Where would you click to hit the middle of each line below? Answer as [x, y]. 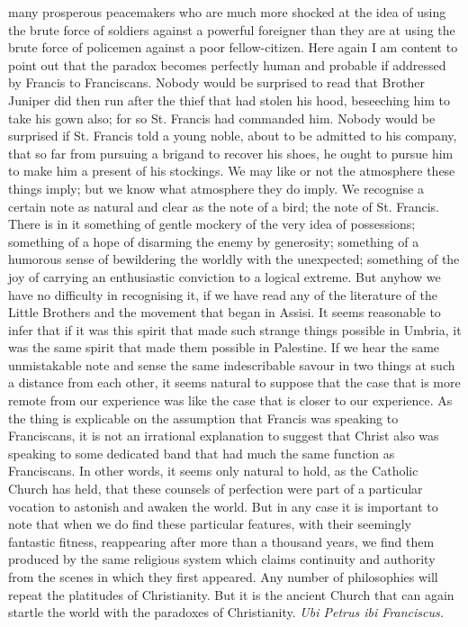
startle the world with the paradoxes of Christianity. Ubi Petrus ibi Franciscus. [226, 612]
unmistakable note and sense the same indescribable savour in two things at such [232, 364]
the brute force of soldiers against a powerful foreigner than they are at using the [232, 29]
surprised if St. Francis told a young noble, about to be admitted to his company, [233, 136]
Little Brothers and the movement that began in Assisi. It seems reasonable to [225, 312]
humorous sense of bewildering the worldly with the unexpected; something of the [234, 259]
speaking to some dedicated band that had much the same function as [202, 453]
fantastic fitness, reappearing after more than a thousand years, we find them [221, 541]
